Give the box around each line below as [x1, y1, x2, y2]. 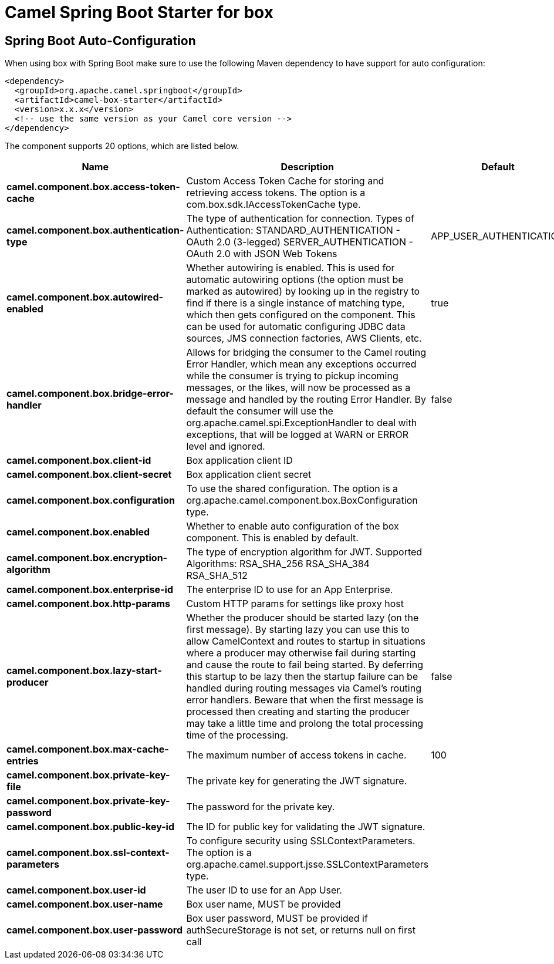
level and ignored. [186, 440, 265, 453]
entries [6, 755, 39, 767]
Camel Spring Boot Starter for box [5, 2, 273, 22]
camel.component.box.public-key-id [6, 821, 175, 833]
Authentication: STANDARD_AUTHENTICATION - [186, 224, 400, 237]
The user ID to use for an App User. [186, 884, 342, 896]
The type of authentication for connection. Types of [186, 213, 414, 225]
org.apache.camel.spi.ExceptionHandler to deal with [186, 417, 417, 429]
